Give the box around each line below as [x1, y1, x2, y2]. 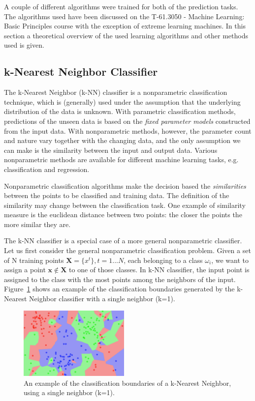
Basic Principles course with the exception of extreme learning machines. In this [4, 21, 246, 31]
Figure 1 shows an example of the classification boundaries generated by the [4, 284, 235, 294]
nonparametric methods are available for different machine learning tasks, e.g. [4, 154, 239, 165]
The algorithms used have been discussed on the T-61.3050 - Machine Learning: [4, 11, 245, 21]
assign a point [4, 264, 46, 275]
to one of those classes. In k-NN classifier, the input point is [69, 264, 250, 275]
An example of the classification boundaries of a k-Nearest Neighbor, [24, 377, 231, 388]
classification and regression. [4, 164, 90, 174]
